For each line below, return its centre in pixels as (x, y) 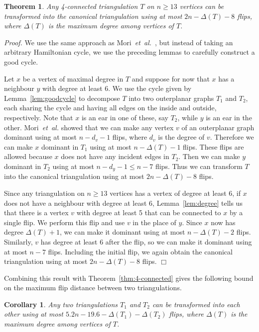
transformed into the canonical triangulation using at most (93, 16)
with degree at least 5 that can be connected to (149, 212)
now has (223, 222)
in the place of (154, 222)
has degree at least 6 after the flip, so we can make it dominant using (146, 241)
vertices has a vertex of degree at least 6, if (175, 193)
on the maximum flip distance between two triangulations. (93, 288)
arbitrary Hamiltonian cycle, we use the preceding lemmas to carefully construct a (129, 52)
